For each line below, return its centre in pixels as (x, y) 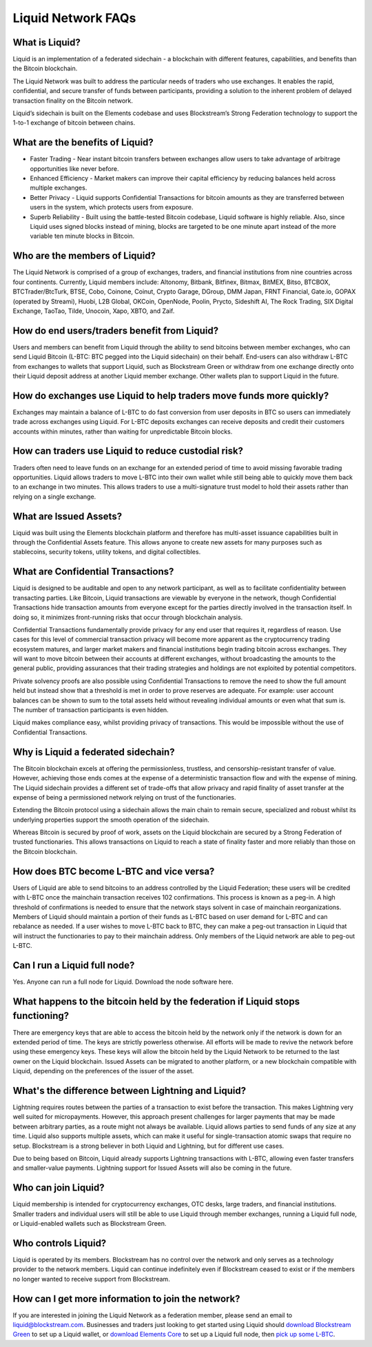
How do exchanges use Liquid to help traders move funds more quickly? (171, 395)
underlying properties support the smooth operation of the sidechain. (111, 820)
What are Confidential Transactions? (93, 572)
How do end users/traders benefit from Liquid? (116, 331)
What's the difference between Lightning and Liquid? (130, 1090)
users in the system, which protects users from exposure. (112, 207)
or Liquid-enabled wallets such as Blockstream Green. (90, 1223)
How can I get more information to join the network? (126, 1298)
